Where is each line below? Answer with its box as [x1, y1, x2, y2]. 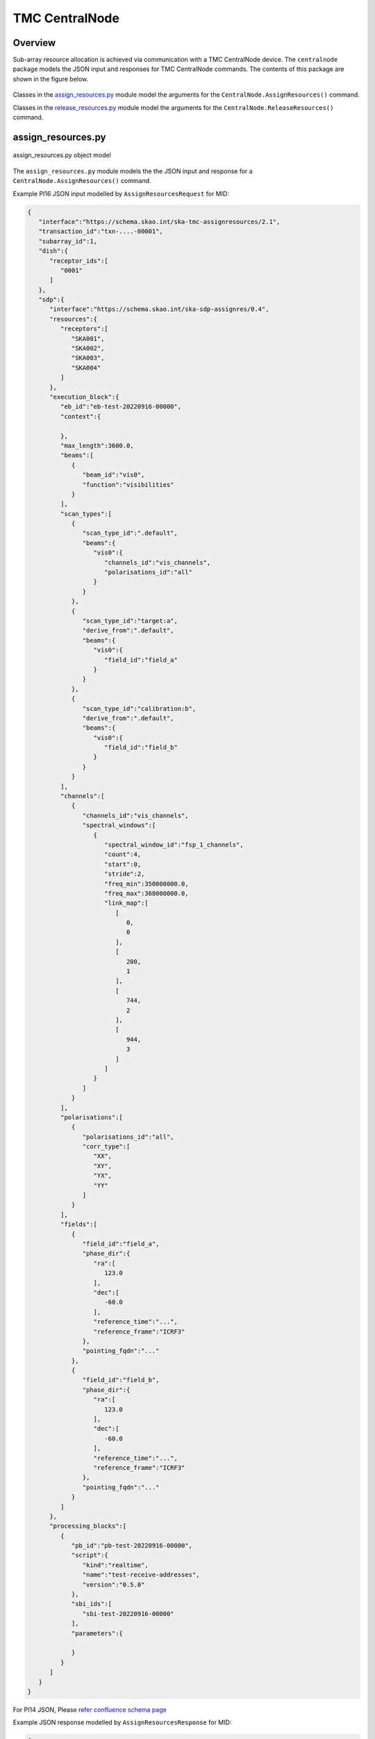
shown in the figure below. [12, 74, 89, 83]
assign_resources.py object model [12, 151, 111, 159]
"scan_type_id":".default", [82, 529, 178, 537]
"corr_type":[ [82, 1143, 131, 1151]
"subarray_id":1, [38, 237, 97, 245]
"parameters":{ [71, 1629, 123, 1637]
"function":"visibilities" [82, 481, 174, 488]
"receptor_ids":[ [49, 257, 109, 264]
